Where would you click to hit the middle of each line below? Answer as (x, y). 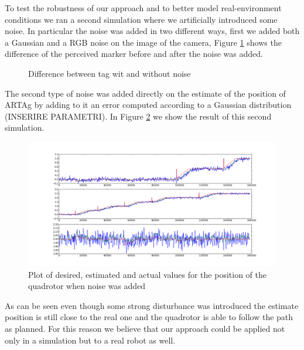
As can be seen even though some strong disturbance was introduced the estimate (152, 305)
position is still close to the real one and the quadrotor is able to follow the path (149, 317)
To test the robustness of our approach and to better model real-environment (143, 8)
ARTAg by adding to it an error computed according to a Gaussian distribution (148, 105)
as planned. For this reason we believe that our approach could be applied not (145, 328)
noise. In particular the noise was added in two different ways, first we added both (152, 31)
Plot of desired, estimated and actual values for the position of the (147, 274)
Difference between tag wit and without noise (110, 73)
